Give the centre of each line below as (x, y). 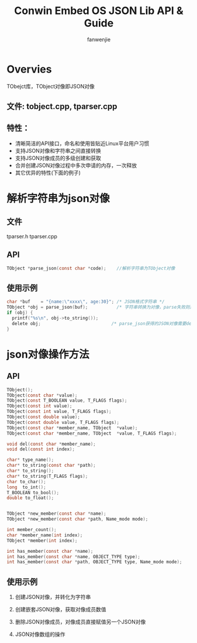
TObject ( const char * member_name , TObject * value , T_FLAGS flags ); (92, 433)
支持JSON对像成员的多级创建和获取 (58, 158)
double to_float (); (30, 498)
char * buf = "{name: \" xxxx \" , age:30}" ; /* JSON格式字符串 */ (86, 302)
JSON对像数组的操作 (40, 634)
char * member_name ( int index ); (45, 535)
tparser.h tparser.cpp (32, 236)
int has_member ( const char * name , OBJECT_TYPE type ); (74, 557)
